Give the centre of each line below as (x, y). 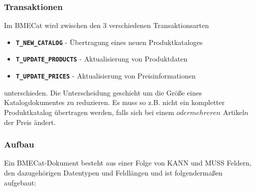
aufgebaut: (20, 182)
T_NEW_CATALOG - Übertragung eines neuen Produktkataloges (109, 42)
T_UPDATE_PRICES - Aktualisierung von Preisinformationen (106, 76)
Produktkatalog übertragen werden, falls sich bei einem (89, 112)
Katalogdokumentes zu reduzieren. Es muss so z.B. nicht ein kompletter (114, 102)
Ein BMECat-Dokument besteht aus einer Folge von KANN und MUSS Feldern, (128, 163)
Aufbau (19, 144)
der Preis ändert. (30, 122)
